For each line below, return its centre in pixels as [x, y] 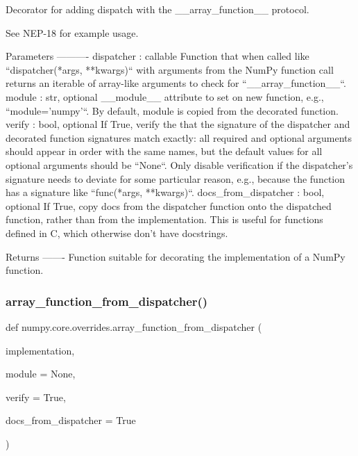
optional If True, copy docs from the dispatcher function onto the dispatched [169, 205]
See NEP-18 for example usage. [72, 32]
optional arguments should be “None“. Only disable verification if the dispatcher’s [179, 164]
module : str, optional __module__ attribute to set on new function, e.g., [165, 96]
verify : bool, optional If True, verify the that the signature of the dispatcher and [178, 124]
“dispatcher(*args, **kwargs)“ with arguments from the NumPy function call [170, 69]
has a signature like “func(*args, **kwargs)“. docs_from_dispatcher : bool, [165, 192]
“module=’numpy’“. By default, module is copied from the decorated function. [172, 110]
